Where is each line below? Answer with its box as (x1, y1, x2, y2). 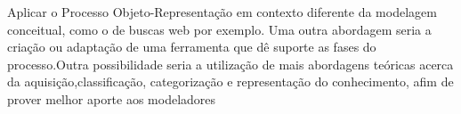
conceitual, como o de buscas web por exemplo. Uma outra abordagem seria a (7, 20, 432, 38)
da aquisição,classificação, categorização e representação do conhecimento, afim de (7, 72, 454, 91)
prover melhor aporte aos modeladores (7, 89, 216, 108)
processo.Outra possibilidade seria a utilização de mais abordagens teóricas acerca (7, 54, 454, 73)
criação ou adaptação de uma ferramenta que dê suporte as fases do (7, 37, 376, 56)
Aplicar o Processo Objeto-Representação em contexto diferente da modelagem (7, 3, 437, 20)
